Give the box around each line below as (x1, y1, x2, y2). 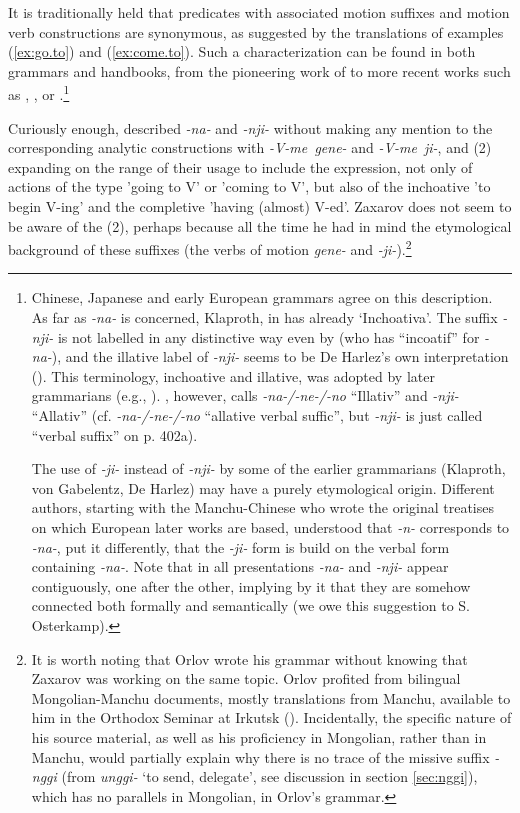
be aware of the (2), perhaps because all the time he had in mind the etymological (8, 215, 512, 236)
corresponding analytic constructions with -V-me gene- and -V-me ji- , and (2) (8, 137, 492, 158)
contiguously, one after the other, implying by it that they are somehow (31, 575, 471, 596)
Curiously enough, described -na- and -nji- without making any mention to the (8, 117, 493, 138)
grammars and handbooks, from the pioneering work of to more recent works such (8, 60, 511, 81)
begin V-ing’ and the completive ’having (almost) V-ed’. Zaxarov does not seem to (8, 196, 512, 216)
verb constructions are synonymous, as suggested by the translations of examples (8, 21, 504, 42)
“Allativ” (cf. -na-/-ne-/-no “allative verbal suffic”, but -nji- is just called (31, 405, 483, 425)
